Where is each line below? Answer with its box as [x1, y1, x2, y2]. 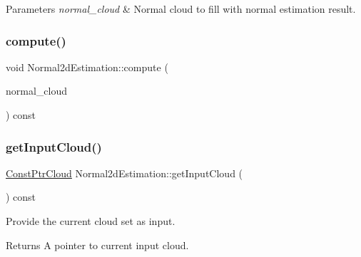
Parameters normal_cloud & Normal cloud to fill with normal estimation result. [6, 1, 356, 16]
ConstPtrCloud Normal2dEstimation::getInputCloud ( [6, 165, 243, 180]
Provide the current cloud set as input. [6, 214, 176, 228]
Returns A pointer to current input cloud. [6, 237, 189, 252]
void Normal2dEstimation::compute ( [6, 59, 168, 74]
